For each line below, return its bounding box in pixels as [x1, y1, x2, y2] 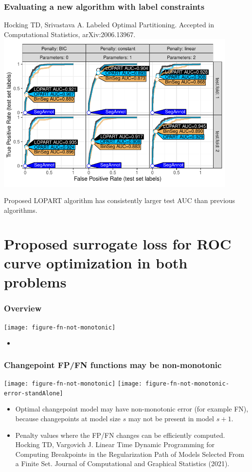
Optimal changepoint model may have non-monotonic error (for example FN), [15, 404, 249, 414]
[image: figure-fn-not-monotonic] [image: [4, 380, 142, 388]
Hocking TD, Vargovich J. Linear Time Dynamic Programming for [15, 439, 215, 450]
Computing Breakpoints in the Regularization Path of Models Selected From [15, 449, 244, 459]
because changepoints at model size [15, 413, 121, 423]
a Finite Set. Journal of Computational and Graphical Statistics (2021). [15, 458, 230, 469]
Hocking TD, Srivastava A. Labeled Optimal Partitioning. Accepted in [4, 20, 215, 30]
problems [4, 272, 67, 292]
